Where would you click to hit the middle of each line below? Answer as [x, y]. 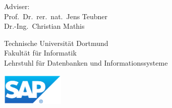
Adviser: [17, 6]
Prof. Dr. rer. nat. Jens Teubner [56, 16]
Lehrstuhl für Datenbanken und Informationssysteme [86, 62]
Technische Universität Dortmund [56, 43]
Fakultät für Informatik [40, 53]
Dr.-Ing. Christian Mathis [44, 26]
